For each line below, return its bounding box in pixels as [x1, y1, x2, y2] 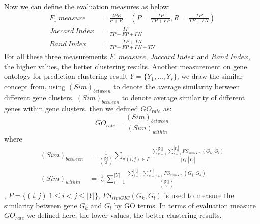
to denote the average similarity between [113, 80, 240, 91]
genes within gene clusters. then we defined [4, 103, 138, 114]
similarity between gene [4, 200, 77, 210]
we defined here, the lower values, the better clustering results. [26, 210, 222, 220]
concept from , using [4, 80, 66, 91]
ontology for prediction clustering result [4, 71, 128, 81]
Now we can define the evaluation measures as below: [4, 1, 170, 11]
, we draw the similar [177, 71, 243, 81]
